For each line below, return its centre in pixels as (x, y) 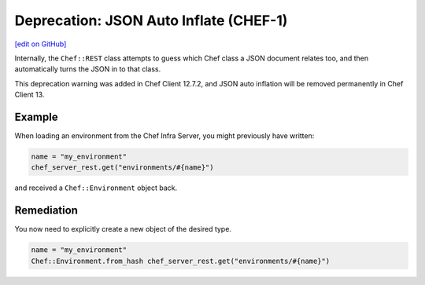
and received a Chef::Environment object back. (96, 188)
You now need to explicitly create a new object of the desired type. (123, 229)
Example (36, 117)
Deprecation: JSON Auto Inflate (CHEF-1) (151, 20)
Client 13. (30, 95)
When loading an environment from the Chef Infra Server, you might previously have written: (164, 136)
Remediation (46, 211)
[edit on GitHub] (41, 44)
